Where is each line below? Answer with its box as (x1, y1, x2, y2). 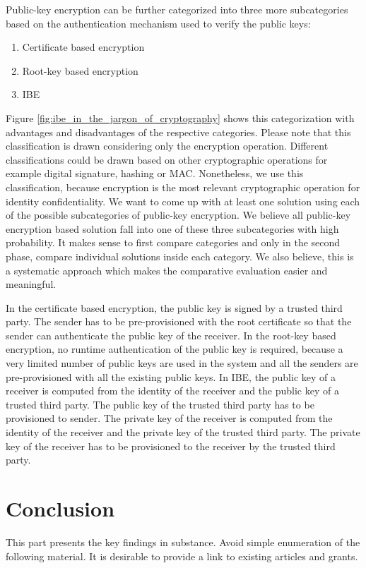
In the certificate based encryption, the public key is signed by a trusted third (6, 300, 343, 315)
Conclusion (6, 494, 115, 522)
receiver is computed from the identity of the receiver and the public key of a (6, 383, 339, 398)
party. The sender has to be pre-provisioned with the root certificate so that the (6, 314, 352, 329)
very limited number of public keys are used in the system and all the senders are (6, 356, 358, 370)
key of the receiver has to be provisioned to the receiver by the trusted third (6, 438, 336, 453)
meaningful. (6, 277, 57, 291)
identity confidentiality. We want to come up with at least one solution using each (6, 193, 360, 208)
